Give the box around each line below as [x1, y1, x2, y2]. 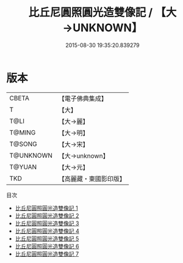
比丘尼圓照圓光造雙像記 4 [15, 227, 79, 234]
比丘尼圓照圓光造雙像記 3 [15, 220, 79, 227]
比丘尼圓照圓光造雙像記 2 [15, 212, 79, 219]
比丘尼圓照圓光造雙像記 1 [15, 204, 78, 212]
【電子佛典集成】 [58, 94, 108, 103]
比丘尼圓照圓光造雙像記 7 [15, 250, 79, 257]
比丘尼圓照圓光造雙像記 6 [15, 242, 79, 250]
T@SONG [9, 139, 38, 148]
